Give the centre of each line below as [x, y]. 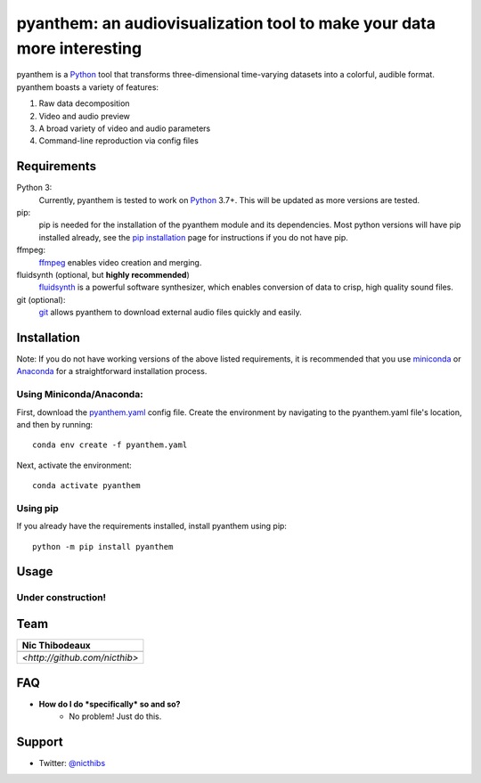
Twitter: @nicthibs [72, 763]
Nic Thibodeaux [56, 646]
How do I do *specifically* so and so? [110, 704]
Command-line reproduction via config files [119, 141]
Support [40, 742]
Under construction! [61, 598]
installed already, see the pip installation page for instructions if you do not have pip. [193, 237]
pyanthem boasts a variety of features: [88, 87]
